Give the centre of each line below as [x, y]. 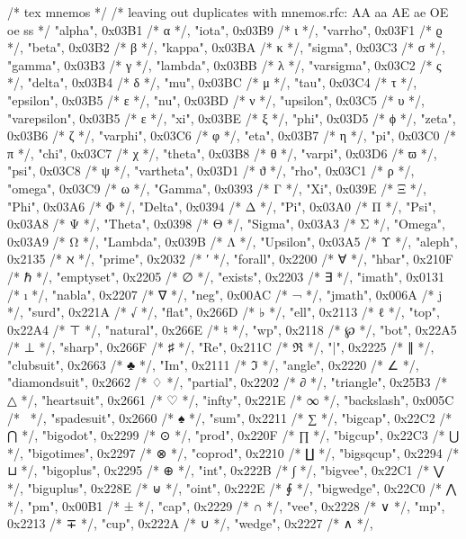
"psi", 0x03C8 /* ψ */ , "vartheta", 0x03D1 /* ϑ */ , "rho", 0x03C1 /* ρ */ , [211, 171]
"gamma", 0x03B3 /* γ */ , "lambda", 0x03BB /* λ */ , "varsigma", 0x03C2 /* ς [224, 64]
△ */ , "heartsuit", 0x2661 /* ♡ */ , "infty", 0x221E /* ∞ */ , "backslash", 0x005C [231, 400]
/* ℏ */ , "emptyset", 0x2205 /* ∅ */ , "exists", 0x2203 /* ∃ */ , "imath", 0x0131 [226, 276]
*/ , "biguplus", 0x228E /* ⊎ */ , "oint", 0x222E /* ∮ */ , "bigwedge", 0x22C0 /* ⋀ [232, 488]
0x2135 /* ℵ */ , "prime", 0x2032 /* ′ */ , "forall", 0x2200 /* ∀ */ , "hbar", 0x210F [230, 259]
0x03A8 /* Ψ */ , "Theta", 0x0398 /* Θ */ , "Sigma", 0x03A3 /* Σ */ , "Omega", [226, 224]
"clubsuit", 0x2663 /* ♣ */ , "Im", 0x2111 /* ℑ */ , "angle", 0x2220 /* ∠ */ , [213, 364]
